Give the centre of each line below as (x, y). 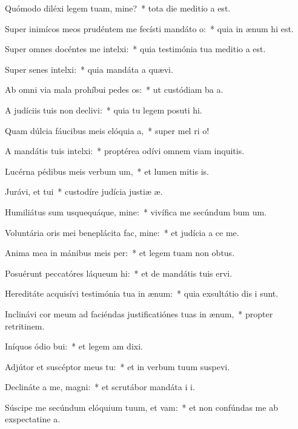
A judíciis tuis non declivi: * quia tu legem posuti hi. (104, 110)
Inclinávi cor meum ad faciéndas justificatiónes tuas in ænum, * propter (139, 313)
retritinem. (25, 326)
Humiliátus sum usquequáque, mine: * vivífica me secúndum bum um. (136, 211)
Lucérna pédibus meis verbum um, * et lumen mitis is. (107, 171)
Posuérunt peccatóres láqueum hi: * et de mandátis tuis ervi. (119, 273)
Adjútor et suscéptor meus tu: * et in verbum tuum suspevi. (118, 366)
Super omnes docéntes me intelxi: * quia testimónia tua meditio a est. (135, 49)
